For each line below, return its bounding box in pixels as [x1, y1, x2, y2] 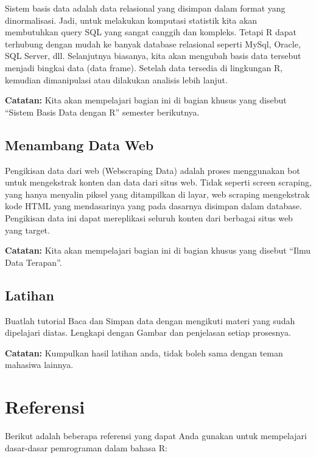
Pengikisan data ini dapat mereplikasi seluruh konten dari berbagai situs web [5, 211, 293, 224]
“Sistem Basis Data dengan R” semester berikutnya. [5, 105, 200, 118]
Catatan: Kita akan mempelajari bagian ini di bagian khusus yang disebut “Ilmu [5, 244, 311, 257]
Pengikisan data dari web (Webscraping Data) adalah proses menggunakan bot [5, 164, 300, 176]
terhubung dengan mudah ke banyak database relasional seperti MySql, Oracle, [5, 37, 301, 50]
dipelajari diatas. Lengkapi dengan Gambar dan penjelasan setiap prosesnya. [5, 326, 291, 339]
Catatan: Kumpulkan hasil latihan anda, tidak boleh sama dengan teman [5, 346, 283, 359]
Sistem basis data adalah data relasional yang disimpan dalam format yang [5, 2, 286, 14]
